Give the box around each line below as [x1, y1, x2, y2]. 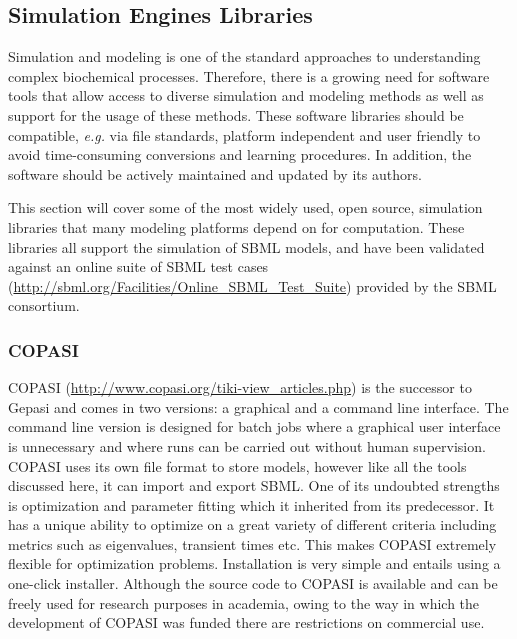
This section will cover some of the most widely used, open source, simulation [8, 197, 483, 218]
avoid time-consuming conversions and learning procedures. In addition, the [8, 144, 472, 165]
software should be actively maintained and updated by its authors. [8, 163, 422, 184]
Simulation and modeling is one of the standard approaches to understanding [8, 46, 481, 67]
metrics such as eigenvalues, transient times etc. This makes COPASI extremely [8, 533, 497, 554]
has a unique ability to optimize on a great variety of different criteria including [8, 514, 497, 535]
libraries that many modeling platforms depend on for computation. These [8, 216, 465, 237]
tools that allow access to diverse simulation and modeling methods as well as [8, 85, 484, 106]
